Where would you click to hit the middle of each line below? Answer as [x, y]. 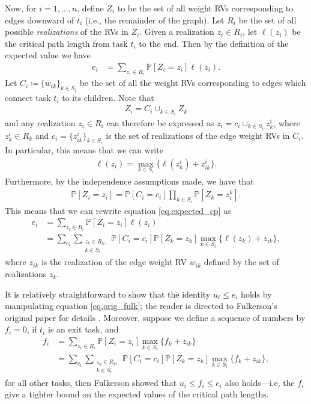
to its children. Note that [108, 97]
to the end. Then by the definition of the [214, 43]
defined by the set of [241, 262]
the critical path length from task [66, 43]
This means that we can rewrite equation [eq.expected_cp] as [118, 210]
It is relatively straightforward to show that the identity [108, 294]
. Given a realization [177, 32]
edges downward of [40, 20]
